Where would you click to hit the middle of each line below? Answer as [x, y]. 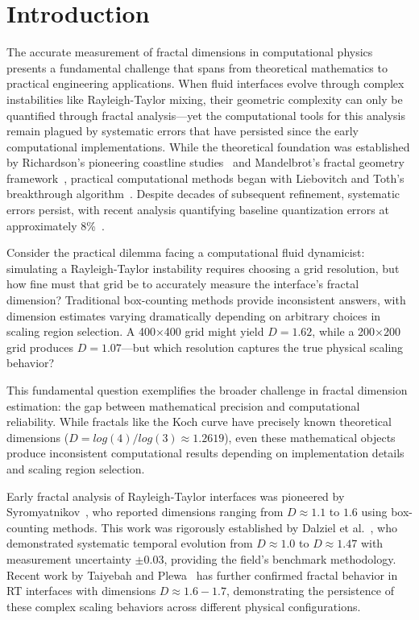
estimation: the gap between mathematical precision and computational [183, 405]
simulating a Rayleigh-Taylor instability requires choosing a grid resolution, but [203, 268]
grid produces [40, 347]
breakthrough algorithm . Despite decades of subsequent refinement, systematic [203, 194]
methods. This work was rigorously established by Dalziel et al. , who [225, 527]
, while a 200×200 [356, 331]
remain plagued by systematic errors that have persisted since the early [183, 131]
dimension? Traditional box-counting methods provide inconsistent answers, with [206, 300]
